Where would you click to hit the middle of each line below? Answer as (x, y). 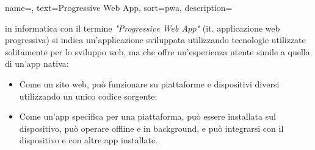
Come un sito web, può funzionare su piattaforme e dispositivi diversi (149, 84)
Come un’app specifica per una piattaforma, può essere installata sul (147, 116)
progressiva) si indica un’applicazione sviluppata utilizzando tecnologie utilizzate (155, 40)
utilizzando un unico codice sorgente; (88, 96)
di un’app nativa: (37, 63)
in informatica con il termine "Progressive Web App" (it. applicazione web (143, 28)
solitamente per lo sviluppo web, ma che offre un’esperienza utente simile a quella (157, 51)
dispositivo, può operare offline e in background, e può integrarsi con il (151, 128)
